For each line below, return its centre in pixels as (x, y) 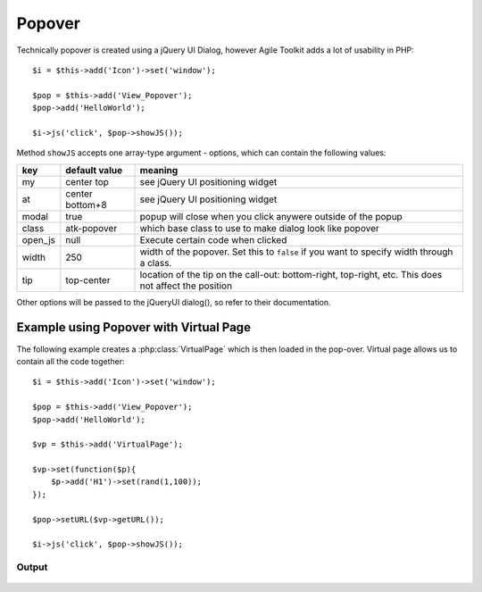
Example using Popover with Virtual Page (134, 327)
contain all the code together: (71, 361)
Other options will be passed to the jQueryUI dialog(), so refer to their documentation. (174, 302)
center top (87, 181)
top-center (88, 279)
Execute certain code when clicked (213, 239)
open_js (39, 239)
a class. (156, 263)
